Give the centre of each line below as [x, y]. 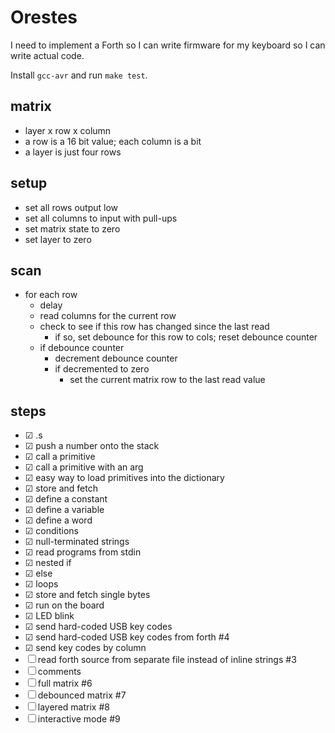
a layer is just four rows [73, 152]
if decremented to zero [102, 369]
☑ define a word [58, 520]
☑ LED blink [49, 616]
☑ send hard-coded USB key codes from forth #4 [127, 637]
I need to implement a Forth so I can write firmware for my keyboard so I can [168, 45]
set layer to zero [58, 239]
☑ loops [41, 584]
